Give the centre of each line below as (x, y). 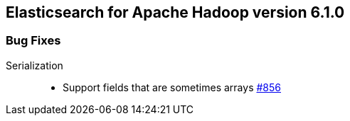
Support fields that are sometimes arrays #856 (172, 87)
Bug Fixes (33, 41)
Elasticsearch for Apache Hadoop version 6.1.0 (175, 12)
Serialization (35, 65)
